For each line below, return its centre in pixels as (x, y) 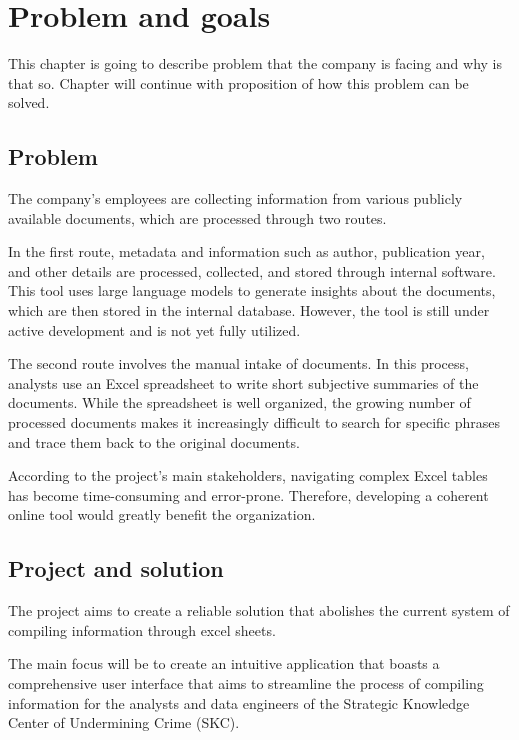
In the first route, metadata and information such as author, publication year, (246, 251)
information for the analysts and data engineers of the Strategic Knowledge (239, 702)
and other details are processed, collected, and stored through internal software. (252, 270)
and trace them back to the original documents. (154, 441)
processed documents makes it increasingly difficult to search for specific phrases (254, 422)
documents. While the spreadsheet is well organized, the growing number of (239, 402)
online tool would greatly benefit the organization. (162, 514)
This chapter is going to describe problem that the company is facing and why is (255, 63)
